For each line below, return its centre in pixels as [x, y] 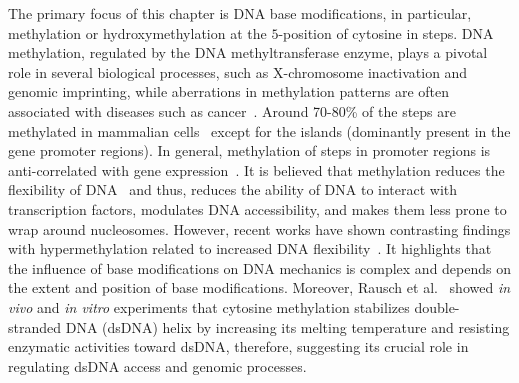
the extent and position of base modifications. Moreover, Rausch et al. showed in [259, 287]
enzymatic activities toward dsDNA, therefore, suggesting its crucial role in [238, 346]
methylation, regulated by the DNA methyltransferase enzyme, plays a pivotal [248, 52]
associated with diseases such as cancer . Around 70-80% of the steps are [232, 110]
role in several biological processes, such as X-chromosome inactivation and [238, 71]
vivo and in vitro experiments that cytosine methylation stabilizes [209, 306]
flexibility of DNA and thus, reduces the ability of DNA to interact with [233, 189]
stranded [35, 326]
